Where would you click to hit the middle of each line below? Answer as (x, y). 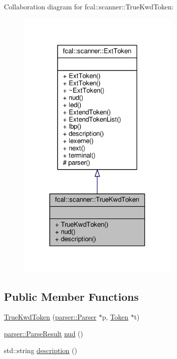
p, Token (115, 317)
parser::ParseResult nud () (44, 333)
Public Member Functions (71, 296)
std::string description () (41, 350)
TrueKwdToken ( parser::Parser (50, 317)
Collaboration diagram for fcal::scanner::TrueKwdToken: (89, 6)
